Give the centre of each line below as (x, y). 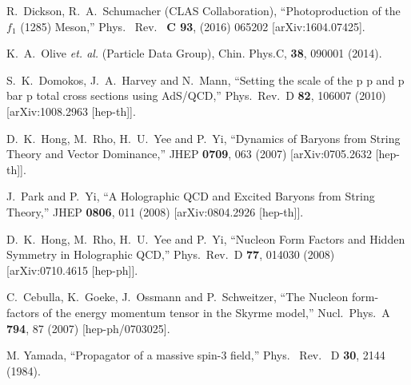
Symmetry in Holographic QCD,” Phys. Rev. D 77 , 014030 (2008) (171, 254)
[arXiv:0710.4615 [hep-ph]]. (72, 270)
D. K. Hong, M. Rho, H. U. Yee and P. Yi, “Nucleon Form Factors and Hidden (206, 238)
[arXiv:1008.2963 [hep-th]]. (71, 111)
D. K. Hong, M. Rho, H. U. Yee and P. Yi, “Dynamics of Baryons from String (204, 138)
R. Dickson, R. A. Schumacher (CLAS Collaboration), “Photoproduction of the (204, 10)
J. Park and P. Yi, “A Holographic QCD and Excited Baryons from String (191, 196)
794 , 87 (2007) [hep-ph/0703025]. (88, 328)
